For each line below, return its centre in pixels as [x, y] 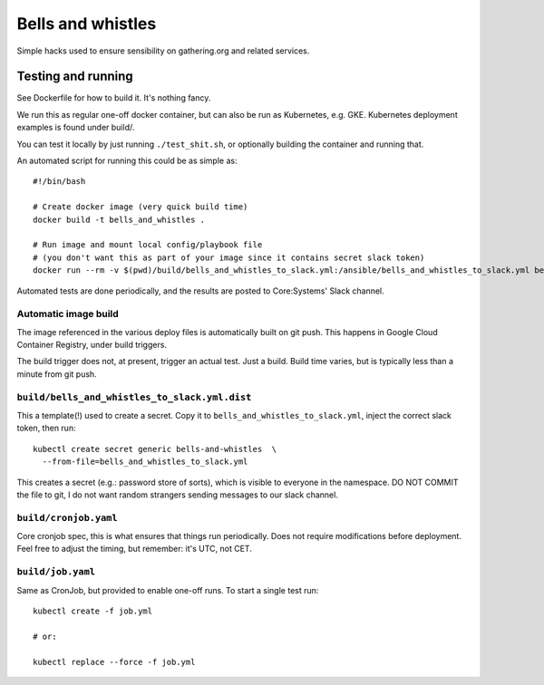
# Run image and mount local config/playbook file [148, 245]
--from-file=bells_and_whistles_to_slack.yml [145, 462]
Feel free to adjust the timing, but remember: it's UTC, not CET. [135, 549]
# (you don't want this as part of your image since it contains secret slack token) [229, 257]
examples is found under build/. [76, 128]
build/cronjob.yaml [67, 518]
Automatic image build [68, 314]
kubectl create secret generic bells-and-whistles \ [155, 449]
